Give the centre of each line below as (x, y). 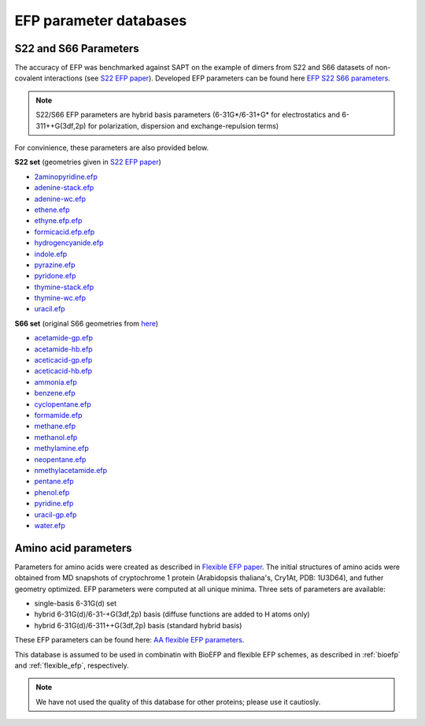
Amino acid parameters (73, 548)
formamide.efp (58, 415)
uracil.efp (50, 309)
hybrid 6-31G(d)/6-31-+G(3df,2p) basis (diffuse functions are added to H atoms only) (172, 614)
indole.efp (51, 254)
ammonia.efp (56, 382)
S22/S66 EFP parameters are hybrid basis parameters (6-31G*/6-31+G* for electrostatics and (188, 115)
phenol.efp (52, 492)
